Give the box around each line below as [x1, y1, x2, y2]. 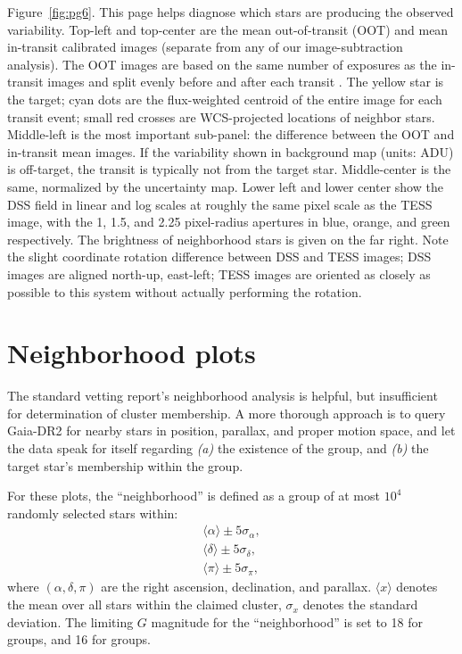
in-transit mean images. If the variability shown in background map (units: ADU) [7, 142, 454, 161]
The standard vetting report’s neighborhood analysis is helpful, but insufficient [7, 386, 438, 405]
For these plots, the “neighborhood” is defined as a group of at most [7, 486, 380, 505]
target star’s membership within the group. [7, 456, 243, 475]
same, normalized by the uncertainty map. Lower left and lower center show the [7, 177, 443, 195]
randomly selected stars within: [7, 503, 178, 522]
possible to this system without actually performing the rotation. [7, 282, 362, 301]
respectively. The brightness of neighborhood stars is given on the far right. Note [7, 229, 449, 248]
